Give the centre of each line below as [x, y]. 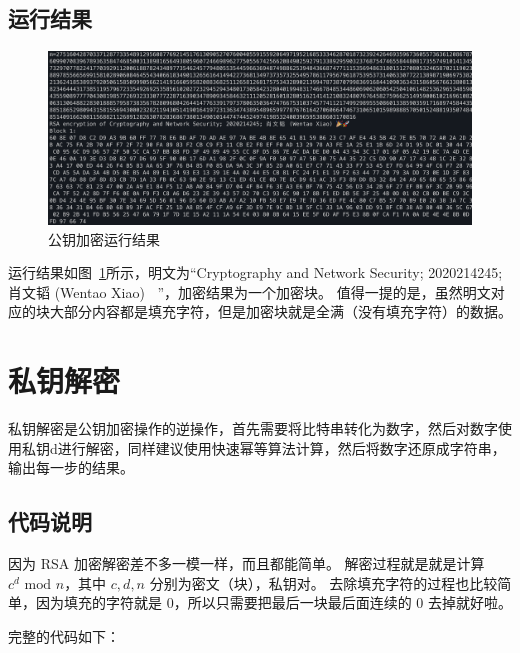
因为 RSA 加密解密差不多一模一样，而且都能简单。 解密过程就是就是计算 [246, 563]
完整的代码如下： [64, 635]
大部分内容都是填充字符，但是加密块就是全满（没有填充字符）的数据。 [280, 311]
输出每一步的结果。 [71, 467]
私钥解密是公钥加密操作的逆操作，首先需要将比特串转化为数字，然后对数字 [253, 428]
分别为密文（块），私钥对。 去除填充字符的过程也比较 [323, 582]
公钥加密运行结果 [104, 238]
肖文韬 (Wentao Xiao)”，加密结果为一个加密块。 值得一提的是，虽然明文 [249, 291]
